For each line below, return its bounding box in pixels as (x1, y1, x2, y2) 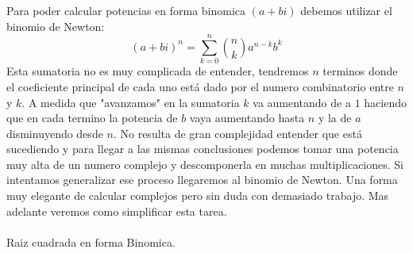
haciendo (364, 94, 407, 110)
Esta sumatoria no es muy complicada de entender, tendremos (6, 63, 309, 79)
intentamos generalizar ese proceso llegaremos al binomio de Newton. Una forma (6, 171, 398, 188)
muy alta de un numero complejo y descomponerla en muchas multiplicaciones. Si (6, 155, 404, 172)
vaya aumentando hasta (189, 109, 305, 126)
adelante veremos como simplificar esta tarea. (6, 202, 227, 219)
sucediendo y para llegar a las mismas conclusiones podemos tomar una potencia (6, 140, 399, 157)
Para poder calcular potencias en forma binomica (6, 2, 246, 18)
